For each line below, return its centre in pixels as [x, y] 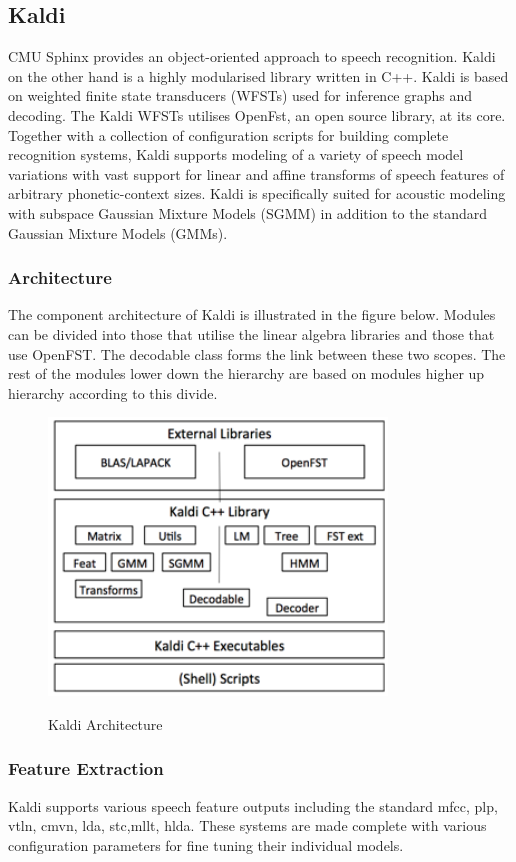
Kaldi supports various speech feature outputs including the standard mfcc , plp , [253, 805]
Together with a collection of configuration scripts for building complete [228, 134]
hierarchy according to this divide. [113, 392]
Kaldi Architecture [105, 723]
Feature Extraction [86, 768]
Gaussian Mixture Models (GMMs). [118, 232]
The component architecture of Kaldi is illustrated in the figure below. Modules [252, 314]
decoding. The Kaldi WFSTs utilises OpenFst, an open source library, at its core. [257, 114]
